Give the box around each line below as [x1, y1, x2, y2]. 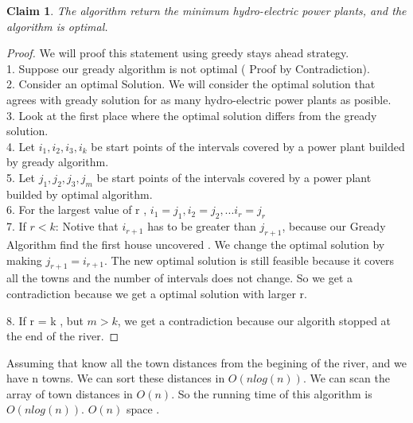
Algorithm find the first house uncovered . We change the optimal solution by [6, 235, 385, 252]
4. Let [6, 138, 35, 154]
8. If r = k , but [6, 312, 84, 328]
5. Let [6, 169, 35, 185]
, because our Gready [282, 218, 386, 235]
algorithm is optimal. [6, 17, 108, 34]
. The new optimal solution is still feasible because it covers [104, 251, 395, 268]
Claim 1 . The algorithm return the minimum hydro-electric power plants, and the [6, 2, 407, 18]
